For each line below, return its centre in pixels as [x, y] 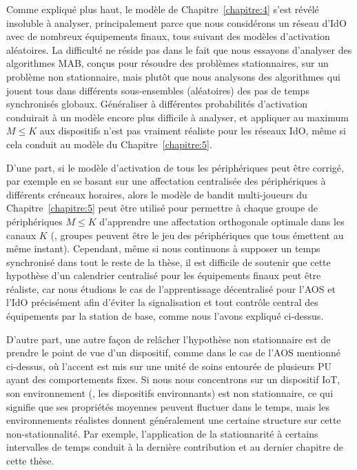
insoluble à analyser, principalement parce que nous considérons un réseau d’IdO [176, 22]
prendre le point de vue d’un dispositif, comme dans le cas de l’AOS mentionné [173, 352]
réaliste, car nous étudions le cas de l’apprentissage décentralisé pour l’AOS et [171, 288]
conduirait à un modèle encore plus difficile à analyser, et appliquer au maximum [177, 117]
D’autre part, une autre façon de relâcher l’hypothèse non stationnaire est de [169, 339]
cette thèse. [30, 460]
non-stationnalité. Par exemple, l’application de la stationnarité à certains [162, 433]
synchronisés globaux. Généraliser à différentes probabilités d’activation [157, 104]
